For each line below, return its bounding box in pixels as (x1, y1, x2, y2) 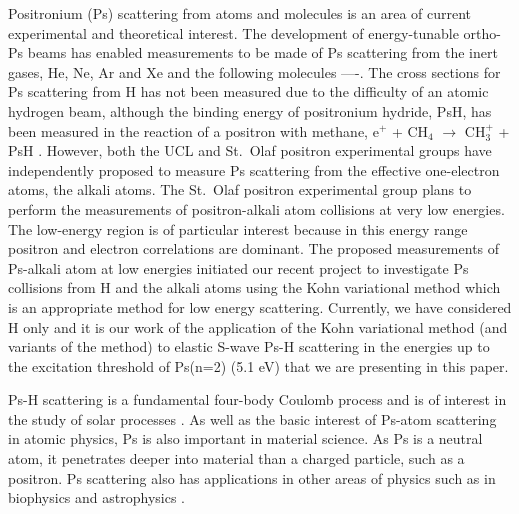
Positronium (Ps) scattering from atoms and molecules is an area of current (8, 3, 472, 23)
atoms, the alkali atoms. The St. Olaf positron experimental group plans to (8, 179, 472, 200)
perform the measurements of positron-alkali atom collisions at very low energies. (8, 198, 505, 219)
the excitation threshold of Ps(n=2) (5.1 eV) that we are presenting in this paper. (8, 355, 509, 376)
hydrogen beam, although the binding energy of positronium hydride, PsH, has (8, 100, 492, 121)
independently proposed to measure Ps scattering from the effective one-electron (8, 159, 500, 180)
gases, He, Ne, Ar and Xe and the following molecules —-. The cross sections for (8, 61, 501, 82)
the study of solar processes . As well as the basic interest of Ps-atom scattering (8, 408, 497, 429)
